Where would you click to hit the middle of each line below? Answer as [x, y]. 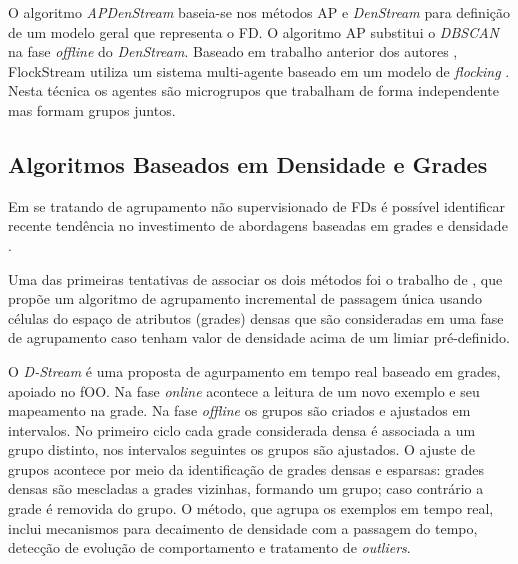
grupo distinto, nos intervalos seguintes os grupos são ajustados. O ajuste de [241, 449]
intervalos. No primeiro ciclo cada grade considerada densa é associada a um [242, 429]
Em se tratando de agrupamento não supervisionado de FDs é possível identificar [257, 205]
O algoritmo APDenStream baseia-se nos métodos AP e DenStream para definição [259, 12]
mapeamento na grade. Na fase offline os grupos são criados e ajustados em [239, 410]
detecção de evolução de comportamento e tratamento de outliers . [209, 547]
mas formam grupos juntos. [92, 109]
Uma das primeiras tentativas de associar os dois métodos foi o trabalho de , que [255, 278]
